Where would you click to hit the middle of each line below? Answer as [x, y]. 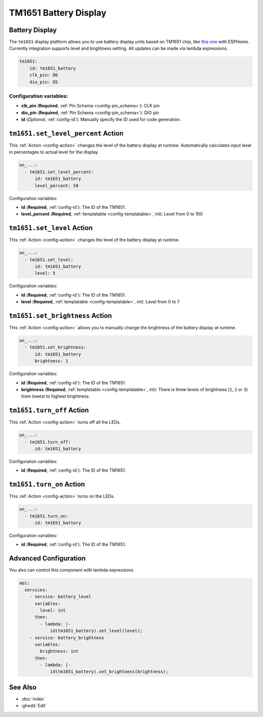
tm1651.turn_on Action [47, 485]
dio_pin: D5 [44, 82]
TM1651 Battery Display [58, 13]
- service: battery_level [60, 597]
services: [36, 590]
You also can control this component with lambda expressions [71, 570]
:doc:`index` [33, 699]
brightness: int [59, 651]
